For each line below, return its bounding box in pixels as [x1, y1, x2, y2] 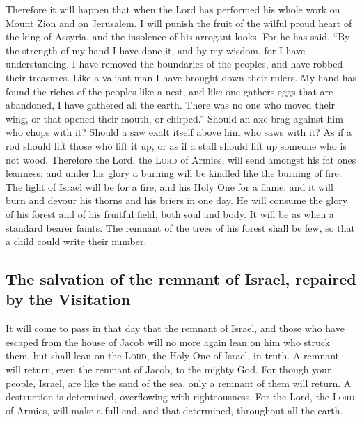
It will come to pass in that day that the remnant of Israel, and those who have [6, 321, 345, 336]
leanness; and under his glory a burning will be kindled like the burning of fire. [6, 166, 342, 180]
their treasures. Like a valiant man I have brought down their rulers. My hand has [6, 70, 357, 84]
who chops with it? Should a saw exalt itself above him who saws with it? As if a [6, 125, 352, 139]
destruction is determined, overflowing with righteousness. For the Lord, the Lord [6, 389, 355, 404]
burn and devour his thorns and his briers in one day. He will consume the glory [6, 193, 348, 208]
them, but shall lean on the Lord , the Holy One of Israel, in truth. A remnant [6, 348, 340, 363]
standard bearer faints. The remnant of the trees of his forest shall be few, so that [6, 220, 356, 235]
